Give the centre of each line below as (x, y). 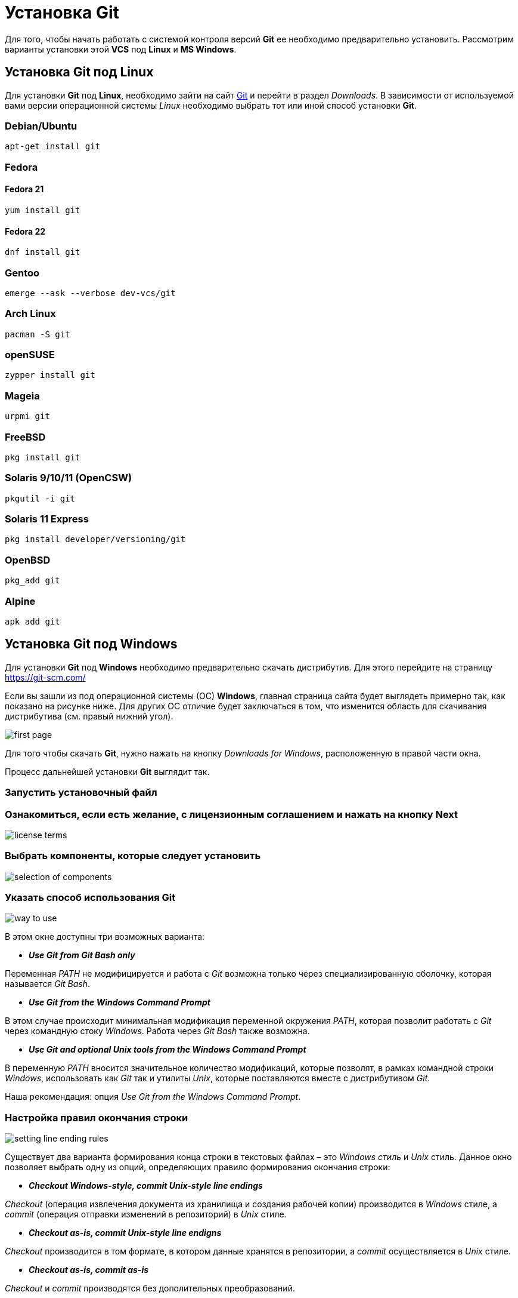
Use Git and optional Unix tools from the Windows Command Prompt (168, 1050)
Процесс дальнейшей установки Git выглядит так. (107, 771)
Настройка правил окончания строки (97, 1117)
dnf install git (43, 252)
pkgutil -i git (40, 498)
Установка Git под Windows (91, 644)
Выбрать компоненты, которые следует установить (133, 856)
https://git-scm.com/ (45, 677)
